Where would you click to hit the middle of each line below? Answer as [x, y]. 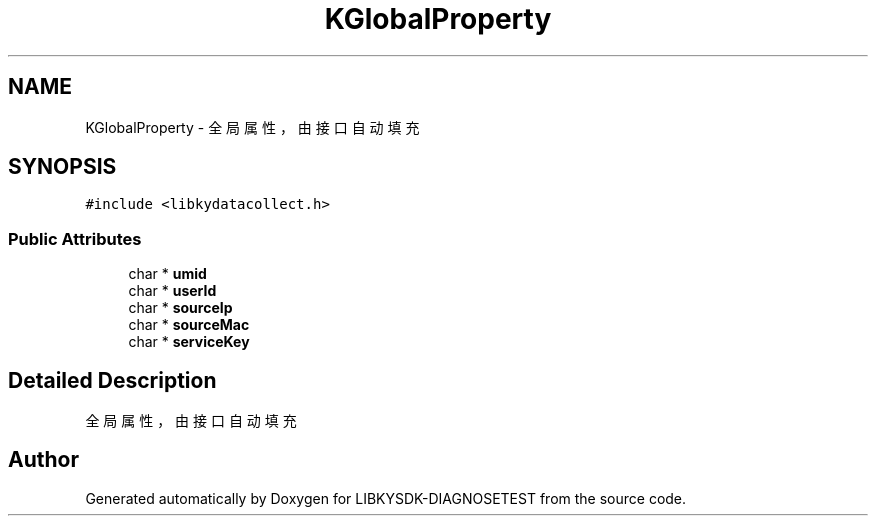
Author [43, 460]
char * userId [172, 291]
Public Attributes [75, 238]
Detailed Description [112, 380]
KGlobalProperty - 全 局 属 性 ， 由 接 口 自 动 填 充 [252, 127]
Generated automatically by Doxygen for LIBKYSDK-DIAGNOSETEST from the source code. [386, 498]
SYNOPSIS [62, 167]
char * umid [167, 274]
